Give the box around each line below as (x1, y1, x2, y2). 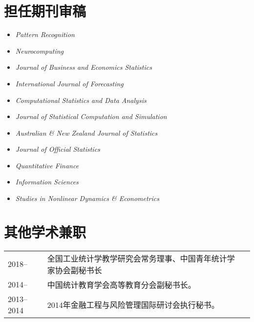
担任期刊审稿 (4, 1, 86, 21)
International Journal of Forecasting (15, 78, 124, 88)
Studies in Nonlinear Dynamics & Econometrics (15, 193, 159, 203)
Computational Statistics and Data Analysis (15, 95, 147, 105)
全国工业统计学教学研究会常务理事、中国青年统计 (47, 252, 227, 264)
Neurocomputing (15, 45, 64, 56)
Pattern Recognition (15, 29, 75, 40)
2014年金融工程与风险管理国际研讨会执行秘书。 (47, 299, 219, 310)
